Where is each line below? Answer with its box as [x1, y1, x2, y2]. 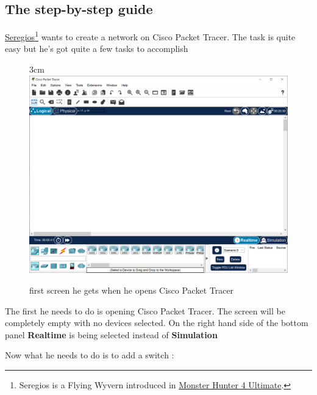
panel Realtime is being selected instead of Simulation [5, 328, 218, 341]
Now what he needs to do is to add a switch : [5, 349, 174, 361]
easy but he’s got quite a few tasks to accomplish [5, 42, 188, 55]
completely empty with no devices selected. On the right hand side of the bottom [5, 316, 308, 329]
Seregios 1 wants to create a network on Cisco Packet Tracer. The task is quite [5, 29, 296, 43]
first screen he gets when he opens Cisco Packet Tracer [29, 284, 234, 297]
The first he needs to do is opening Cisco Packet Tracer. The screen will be [5, 304, 285, 317]
